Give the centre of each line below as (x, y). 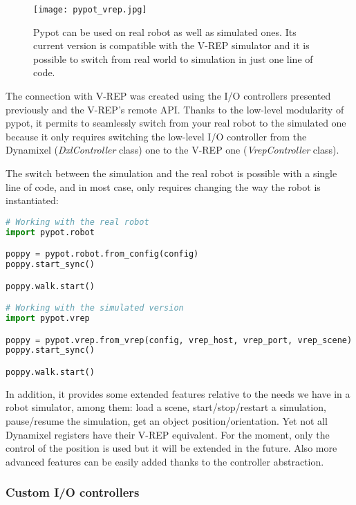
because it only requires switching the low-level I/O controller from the (156, 136)
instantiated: (32, 200)
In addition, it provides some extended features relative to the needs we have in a (178, 393)
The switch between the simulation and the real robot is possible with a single (171, 173)
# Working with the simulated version (95, 308)
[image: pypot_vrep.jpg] (90, 10)
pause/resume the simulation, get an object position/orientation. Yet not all (167, 421)
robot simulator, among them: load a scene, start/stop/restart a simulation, (166, 407)
